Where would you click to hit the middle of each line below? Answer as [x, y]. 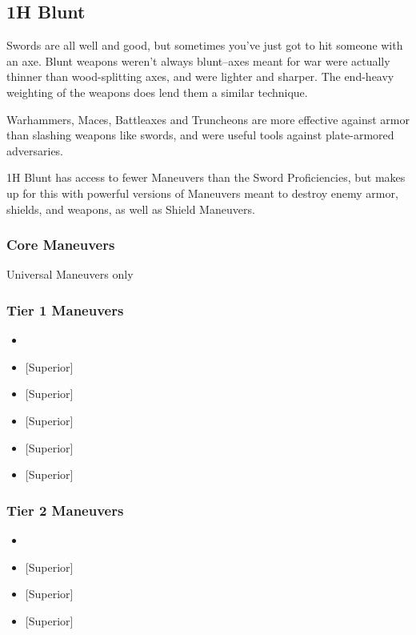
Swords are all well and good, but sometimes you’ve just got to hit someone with [205, 45]
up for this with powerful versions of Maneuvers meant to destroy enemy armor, [202, 193]
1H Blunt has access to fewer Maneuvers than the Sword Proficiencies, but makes [206, 177]
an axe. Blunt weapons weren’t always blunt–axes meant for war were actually [198, 60]
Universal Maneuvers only [70, 274]
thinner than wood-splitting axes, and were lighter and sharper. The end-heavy [200, 76]
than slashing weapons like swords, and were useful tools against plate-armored [200, 135]
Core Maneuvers [61, 245]
